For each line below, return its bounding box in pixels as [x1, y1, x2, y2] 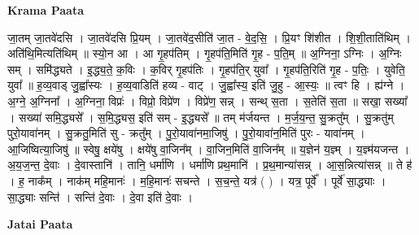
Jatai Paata [7, 215, 73, 233]
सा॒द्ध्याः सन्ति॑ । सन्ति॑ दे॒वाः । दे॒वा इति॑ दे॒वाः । [7, 188, 193, 205]
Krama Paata [7, 2, 84, 18]
